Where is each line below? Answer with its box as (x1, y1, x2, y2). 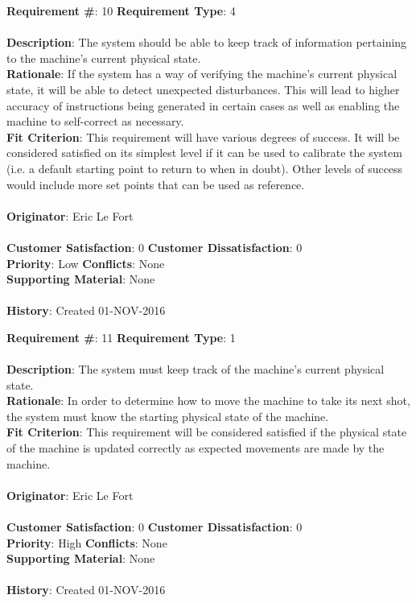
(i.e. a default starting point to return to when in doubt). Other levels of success (6, 159, 403, 176)
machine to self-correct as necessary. (6, 113, 184, 130)
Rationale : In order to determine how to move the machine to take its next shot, (6, 392, 410, 409)
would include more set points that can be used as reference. (6, 176, 305, 192)
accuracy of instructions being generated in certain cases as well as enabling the (6, 97, 400, 114)
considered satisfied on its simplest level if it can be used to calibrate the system (6, 144, 402, 161)
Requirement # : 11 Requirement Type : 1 (6, 328, 236, 345)
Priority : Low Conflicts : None (6, 254, 165, 271)
